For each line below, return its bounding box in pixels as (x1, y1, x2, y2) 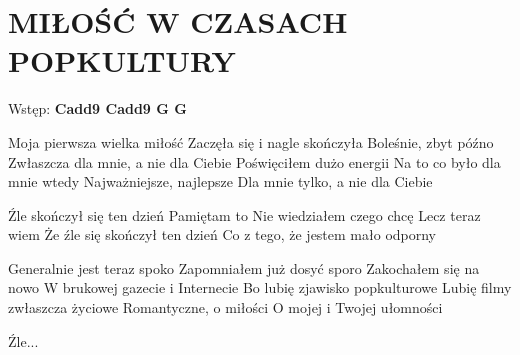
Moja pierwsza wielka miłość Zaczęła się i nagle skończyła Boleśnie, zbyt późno (8, 131, 494, 152)
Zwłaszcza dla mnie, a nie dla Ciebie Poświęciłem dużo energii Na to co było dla (8, 151, 501, 172)
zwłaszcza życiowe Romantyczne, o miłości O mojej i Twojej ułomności (8, 297, 443, 318)
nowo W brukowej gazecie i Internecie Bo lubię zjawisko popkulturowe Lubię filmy (8, 277, 512, 298)
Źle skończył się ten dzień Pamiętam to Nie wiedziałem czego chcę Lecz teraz (8, 204, 481, 225)
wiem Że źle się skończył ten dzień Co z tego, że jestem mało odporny (8, 224, 437, 245)
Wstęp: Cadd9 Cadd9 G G (8, 98, 187, 119)
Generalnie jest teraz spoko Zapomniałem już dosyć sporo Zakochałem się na (8, 257, 480, 278)
